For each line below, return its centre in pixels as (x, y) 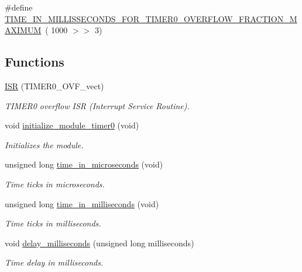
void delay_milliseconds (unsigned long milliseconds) (99, 243)
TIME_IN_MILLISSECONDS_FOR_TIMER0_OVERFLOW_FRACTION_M (151, 18)
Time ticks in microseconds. (55, 184)
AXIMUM (23, 30)
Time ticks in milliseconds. (53, 223)
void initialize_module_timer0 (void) (72, 125)
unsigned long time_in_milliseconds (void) (82, 203)
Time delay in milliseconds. (54, 262)
